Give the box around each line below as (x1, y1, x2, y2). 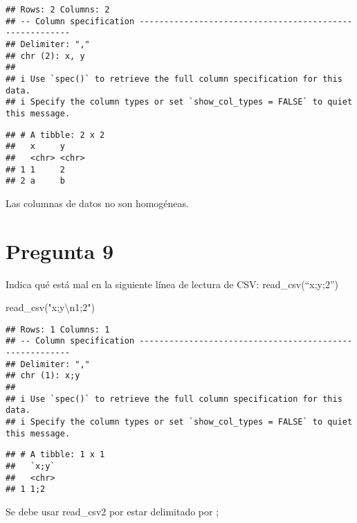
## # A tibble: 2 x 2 (6, 130, 105, 140)
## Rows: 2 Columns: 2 (6, 5, 110, 15)
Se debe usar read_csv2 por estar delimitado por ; (6, 504, 219, 518)
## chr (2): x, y (6, 51, 85, 61)
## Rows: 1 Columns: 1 (6, 324, 110, 335)
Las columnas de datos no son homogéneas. (6, 195, 189, 210)
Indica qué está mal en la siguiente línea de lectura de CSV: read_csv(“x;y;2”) (6, 276, 338, 291)
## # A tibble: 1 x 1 (6, 450, 105, 460)
